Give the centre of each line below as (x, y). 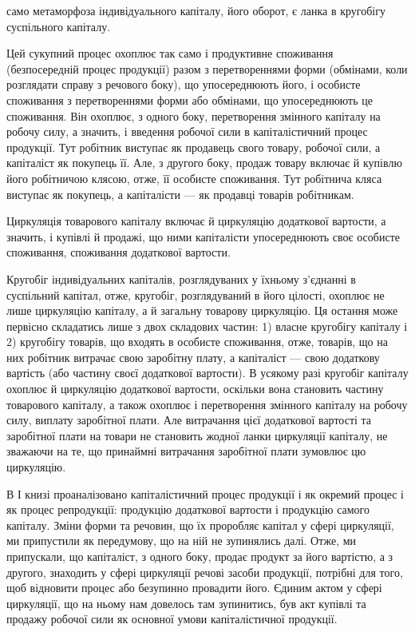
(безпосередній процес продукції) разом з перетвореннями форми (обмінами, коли (207, 68)
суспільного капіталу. (59, 26)
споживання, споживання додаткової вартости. (119, 252)
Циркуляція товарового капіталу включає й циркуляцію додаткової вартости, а (196, 221)
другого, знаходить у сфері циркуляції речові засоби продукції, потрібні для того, (205, 572)
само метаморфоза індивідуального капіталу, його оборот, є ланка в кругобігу (196, 10)
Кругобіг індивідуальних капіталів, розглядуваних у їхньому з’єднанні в (181, 278)
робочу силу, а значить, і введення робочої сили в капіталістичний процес (187, 131)
